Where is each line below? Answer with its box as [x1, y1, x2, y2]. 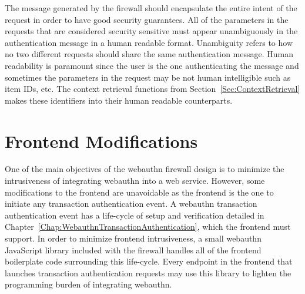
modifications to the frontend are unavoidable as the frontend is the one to [5, 186, 274, 198]
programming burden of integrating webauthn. [5, 278, 172, 290]
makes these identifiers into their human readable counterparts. [5, 94, 233, 106]
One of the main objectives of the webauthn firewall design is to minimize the [5, 163, 284, 175]
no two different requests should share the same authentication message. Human [5, 48, 293, 60]
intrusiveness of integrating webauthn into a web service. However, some [5, 174, 265, 187]
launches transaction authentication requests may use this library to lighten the [5, 266, 291, 279]
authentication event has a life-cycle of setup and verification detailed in [5, 209, 264, 221]
